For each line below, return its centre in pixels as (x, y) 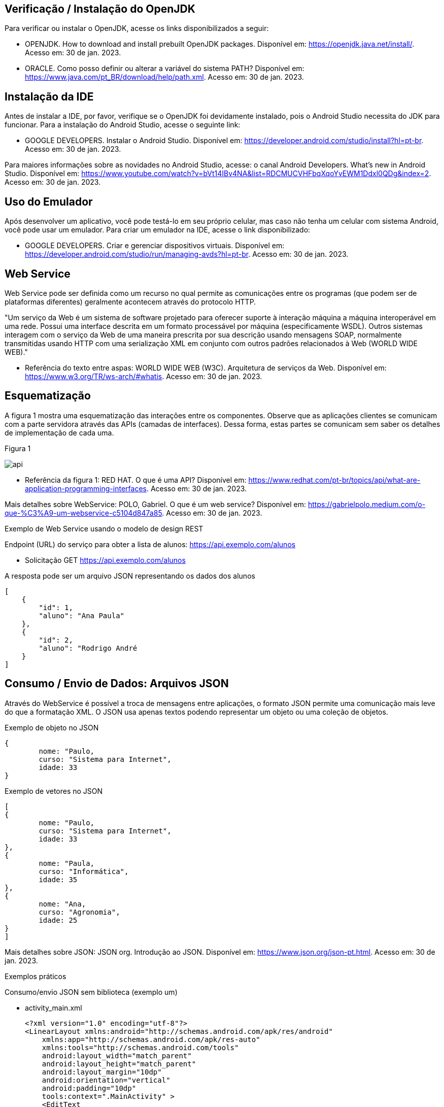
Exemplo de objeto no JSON (52, 727)
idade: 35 (58, 879)
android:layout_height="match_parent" (119, 1064)
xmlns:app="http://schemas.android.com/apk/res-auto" (151, 1039)
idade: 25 (58, 920)
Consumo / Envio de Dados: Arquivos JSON (117, 684)
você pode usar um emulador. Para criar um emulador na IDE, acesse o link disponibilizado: (158, 230)
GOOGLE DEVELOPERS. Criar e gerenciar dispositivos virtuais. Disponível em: (155, 246)
